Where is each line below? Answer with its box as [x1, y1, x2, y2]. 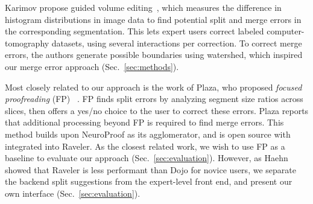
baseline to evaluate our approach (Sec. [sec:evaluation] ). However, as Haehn [5, 151, 288, 164]
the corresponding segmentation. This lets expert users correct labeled [5, 25, 264, 37]
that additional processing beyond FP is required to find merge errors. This [5, 116, 284, 129]
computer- [267, 25, 305, 37]
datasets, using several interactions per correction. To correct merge [51, 36, 302, 49]
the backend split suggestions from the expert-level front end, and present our [5, 175, 292, 188]
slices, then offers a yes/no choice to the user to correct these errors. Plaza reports [5, 104, 309, 116]
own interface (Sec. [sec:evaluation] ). [5, 186, 141, 199]
